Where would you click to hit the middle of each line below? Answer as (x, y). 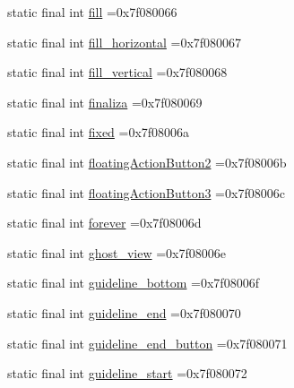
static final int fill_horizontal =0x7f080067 (125, 42)
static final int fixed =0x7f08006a (99, 132)
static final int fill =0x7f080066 (92, 12)
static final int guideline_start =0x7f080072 (127, 373)
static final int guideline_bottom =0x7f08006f (133, 283)
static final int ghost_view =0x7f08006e (117, 252)
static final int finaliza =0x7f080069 (105, 102)
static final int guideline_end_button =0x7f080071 (147, 343)
